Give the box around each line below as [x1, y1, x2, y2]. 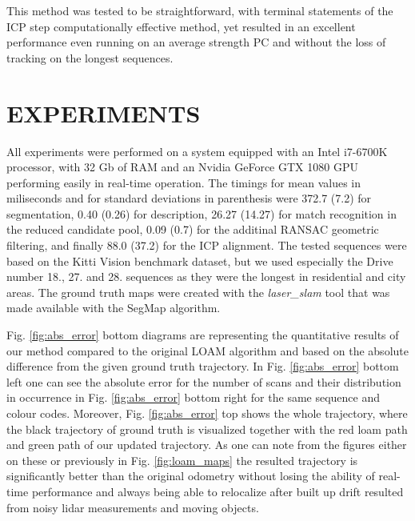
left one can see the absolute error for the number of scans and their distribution [6, 373, 401, 390]
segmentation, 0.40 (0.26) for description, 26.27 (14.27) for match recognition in [6, 205, 397, 222]
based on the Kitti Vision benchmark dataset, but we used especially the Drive [6, 252, 393, 269]
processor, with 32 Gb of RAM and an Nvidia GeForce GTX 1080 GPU [6, 158, 358, 175]
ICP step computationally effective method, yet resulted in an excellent [6, 18, 356, 34]
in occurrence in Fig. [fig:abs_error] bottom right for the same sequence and [6, 389, 381, 406]
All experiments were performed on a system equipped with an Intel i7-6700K [6, 142, 388, 159]
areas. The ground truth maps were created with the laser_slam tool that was [6, 283, 390, 300]
